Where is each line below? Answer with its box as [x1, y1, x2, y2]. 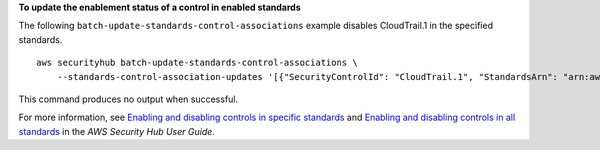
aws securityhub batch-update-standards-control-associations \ [36, 57, 359, 69]
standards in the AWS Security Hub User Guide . [18, 125, 215, 137]
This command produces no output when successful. [18, 93, 239, 105]
